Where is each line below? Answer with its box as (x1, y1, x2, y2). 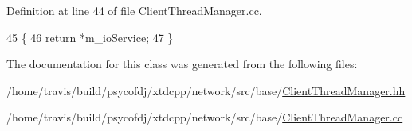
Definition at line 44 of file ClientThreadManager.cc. (6, 2, 262, 18)
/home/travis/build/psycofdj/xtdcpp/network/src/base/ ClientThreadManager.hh (6, 82, 406, 98)
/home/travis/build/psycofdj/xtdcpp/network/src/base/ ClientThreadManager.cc (6, 109, 403, 125)
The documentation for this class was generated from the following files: (6, 56, 358, 72)
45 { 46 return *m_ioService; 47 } (6, 29, 174, 45)
